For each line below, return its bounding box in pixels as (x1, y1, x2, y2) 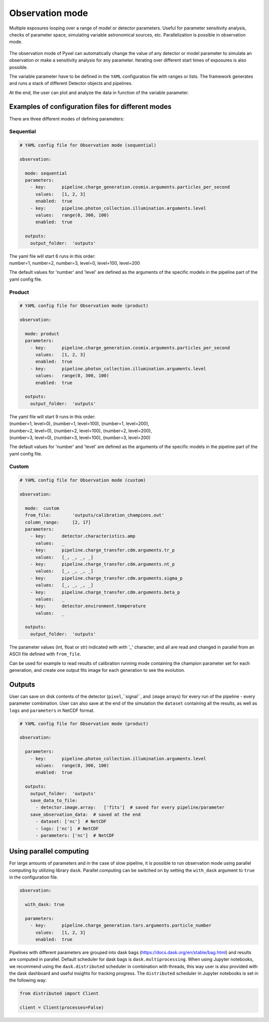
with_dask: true (25, 902, 65, 907)
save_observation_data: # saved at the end (30, 812, 141, 817)
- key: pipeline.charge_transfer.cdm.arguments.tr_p (30, 547, 175, 553)
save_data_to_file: (30, 797, 78, 803)
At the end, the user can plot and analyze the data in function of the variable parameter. (9, 89, 189, 95)
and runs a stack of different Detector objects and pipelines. (9, 80, 133, 86)
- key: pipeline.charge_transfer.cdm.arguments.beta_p (30, 589, 180, 595)
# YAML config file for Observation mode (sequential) (19, 142, 156, 148)
